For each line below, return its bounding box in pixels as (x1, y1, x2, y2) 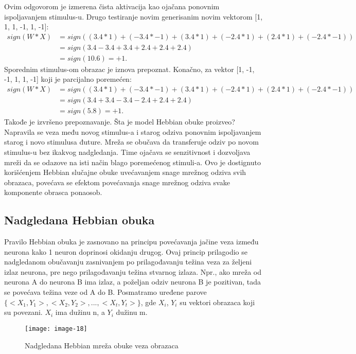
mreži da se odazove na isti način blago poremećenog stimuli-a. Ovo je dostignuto (4, 156, 261, 167)
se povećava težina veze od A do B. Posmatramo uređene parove (4, 287, 207, 297)
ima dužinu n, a (55, 307, 105, 317)
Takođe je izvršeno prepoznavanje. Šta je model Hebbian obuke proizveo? (4, 116, 235, 127)
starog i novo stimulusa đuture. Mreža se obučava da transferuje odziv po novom (4, 136, 259, 147)
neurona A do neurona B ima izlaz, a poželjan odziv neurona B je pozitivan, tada (4, 276, 261, 287)
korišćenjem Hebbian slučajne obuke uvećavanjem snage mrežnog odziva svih (4, 167, 246, 178)
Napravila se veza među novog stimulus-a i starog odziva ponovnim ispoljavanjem (4, 126, 261, 137)
